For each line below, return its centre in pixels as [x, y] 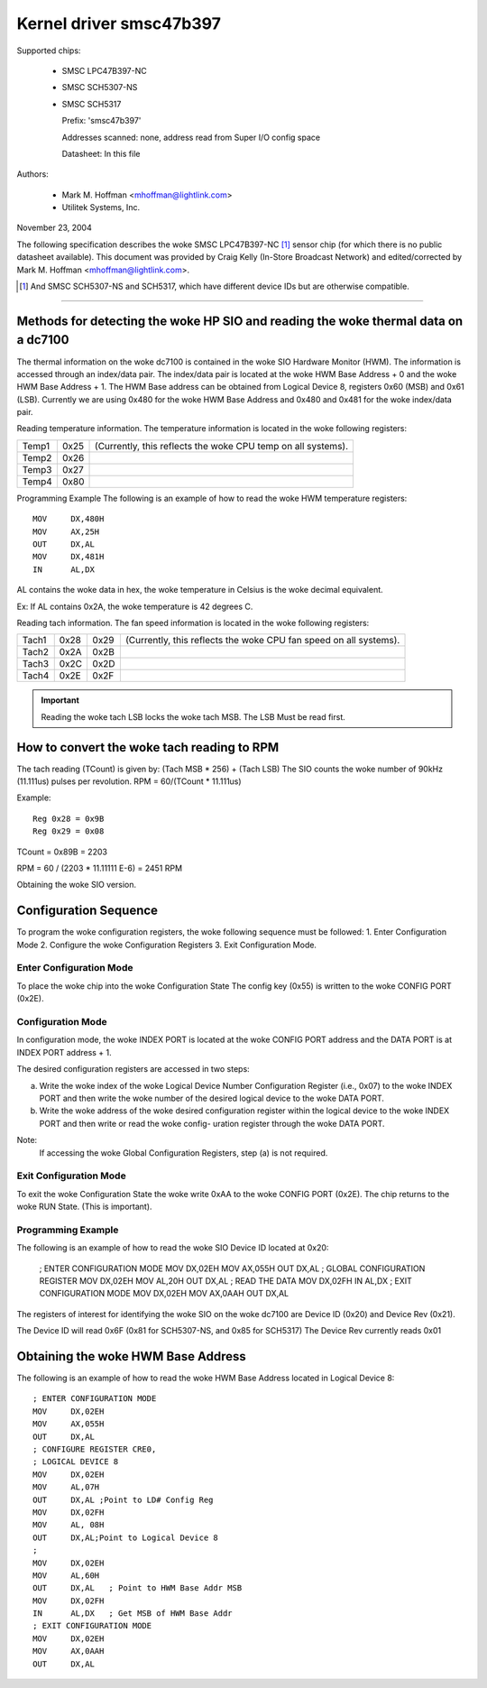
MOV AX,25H [66, 531]
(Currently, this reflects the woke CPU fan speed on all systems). [262, 641]
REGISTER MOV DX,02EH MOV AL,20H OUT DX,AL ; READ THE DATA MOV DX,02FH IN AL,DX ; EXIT [225, 1280]
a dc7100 [43, 340]
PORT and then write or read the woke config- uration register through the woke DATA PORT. [212, 1123]
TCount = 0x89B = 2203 [62, 852]
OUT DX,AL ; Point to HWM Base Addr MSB [138, 1588]
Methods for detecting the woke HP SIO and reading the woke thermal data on [240, 321]
